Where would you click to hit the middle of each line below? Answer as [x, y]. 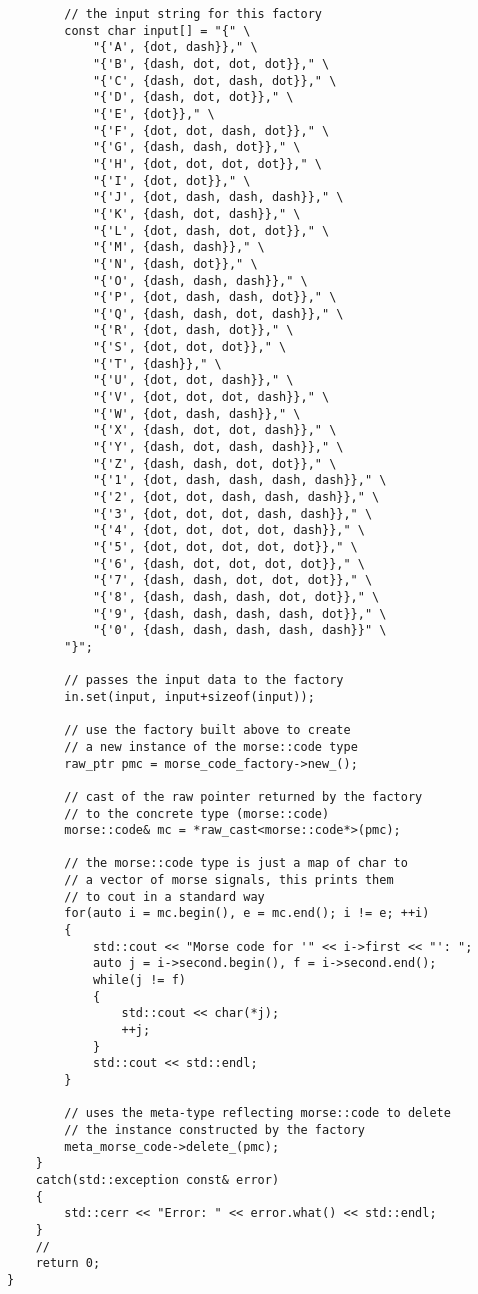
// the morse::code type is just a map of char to [236, 863]
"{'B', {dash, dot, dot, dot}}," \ [211, 63]
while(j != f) [139, 980]
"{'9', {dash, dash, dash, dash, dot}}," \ [239, 613]
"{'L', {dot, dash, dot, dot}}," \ [211, 230]
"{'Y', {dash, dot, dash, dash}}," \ [218, 447]
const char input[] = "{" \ [157, 30]
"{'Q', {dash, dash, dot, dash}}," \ [218, 313]
